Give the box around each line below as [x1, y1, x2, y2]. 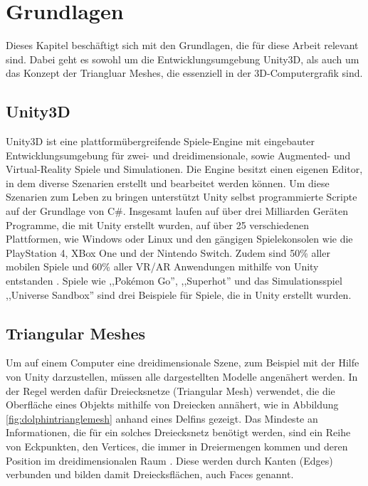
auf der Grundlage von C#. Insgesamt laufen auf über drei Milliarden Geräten [6, 204, 348, 218]
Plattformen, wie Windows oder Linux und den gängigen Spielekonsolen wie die [6, 231, 353, 246]
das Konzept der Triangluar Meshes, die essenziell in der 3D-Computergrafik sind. [6, 65, 363, 80]
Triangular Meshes [6, 322, 146, 344]
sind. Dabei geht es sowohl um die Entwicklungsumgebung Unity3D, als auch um [6, 51, 359, 66]
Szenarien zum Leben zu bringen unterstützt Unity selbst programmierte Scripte [6, 189, 357, 204]
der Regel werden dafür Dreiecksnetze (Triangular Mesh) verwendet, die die [6, 383, 335, 398]
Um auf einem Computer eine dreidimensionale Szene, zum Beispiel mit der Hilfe [6, 355, 359, 370]
